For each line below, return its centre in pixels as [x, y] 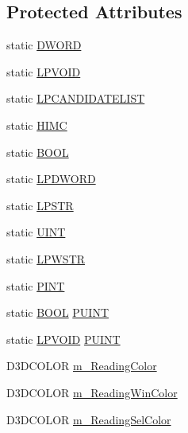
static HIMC [37, 125]
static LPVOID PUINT [63, 339]
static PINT [36, 285]
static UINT [36, 232]
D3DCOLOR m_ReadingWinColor [92, 392]
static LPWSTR [46, 258]
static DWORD [44, 45]
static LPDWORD [51, 179]
